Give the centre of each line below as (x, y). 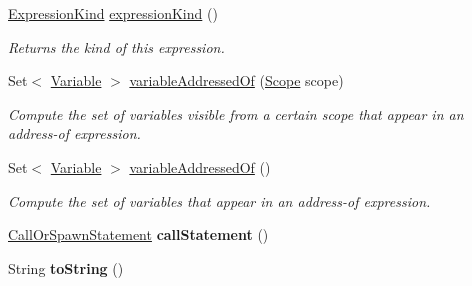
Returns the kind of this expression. (116, 46)
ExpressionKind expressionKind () (113, 13)
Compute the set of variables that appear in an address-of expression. (219, 200)
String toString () (66, 267)
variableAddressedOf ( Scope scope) (236, 80)
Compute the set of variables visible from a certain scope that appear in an (236, 113)
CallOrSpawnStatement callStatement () (138, 234)
